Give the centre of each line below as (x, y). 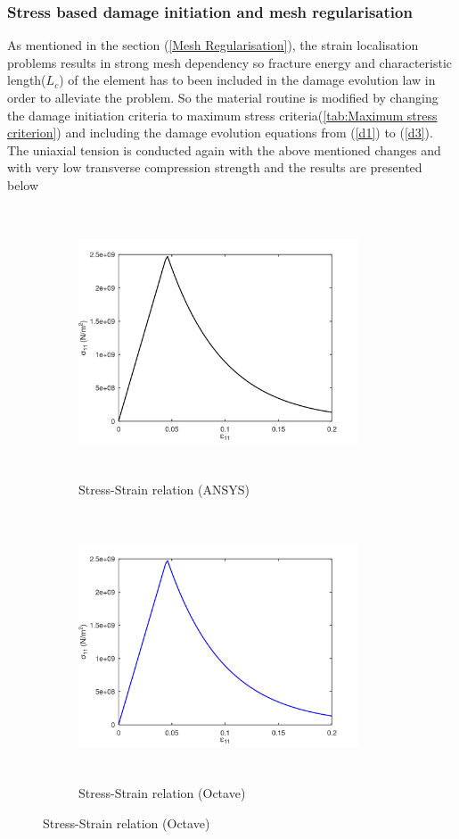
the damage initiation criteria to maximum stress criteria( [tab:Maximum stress (222, 115)
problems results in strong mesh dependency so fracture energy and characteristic (229, 62)
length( (27, 80)
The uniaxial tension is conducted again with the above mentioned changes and (224, 150)
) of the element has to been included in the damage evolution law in (247, 80)
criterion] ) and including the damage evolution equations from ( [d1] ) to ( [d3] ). (220, 133)
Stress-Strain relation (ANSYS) (164, 489)
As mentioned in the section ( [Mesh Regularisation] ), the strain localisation (213, 45)
